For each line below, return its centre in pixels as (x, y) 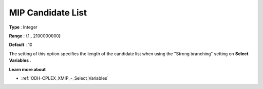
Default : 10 (21, 45)
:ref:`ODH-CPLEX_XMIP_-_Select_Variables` (65, 78)
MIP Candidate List (48, 13)
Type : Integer (23, 27)
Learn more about (28, 69)
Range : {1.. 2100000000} (35, 36)
